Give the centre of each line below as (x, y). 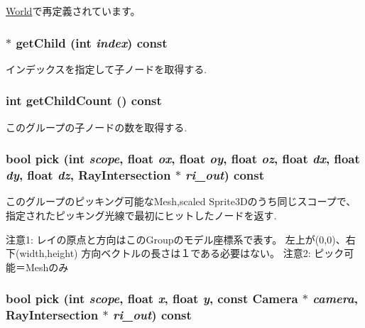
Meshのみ (47, 267)
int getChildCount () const (84, 100)
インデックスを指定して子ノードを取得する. (107, 69)
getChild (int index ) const (92, 42)
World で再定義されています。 (73, 11)
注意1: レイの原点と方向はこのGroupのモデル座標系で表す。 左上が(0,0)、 (176, 239)
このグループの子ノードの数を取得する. (97, 127)
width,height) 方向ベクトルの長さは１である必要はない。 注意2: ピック (182, 253)
